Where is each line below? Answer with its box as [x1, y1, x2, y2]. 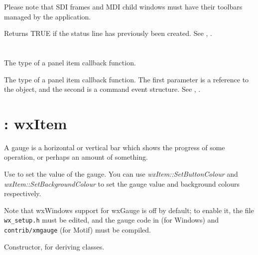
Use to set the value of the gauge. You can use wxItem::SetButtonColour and [4, 169, 238, 179]
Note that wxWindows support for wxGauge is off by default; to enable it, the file [4, 205, 254, 215]
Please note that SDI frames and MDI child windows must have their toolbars [4, 1, 243, 11]
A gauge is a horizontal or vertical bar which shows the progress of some [4, 142, 225, 152]
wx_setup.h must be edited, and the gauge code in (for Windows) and [4, 215, 219, 225]
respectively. [4, 188, 41, 199]
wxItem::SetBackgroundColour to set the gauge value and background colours [4, 178, 240, 189]
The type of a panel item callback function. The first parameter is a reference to [4, 74, 249, 84]
